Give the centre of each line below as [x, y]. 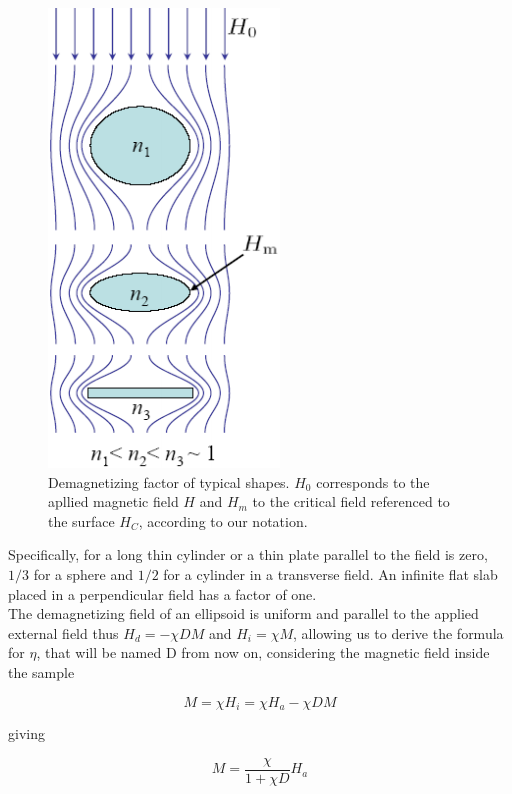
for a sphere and [83, 573]
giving [26, 732]
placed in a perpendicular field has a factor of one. [162, 593]
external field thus [63, 632]
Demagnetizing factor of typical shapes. [169, 481]
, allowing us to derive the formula [398, 632]
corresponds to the [373, 481]
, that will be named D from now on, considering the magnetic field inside [263, 652]
